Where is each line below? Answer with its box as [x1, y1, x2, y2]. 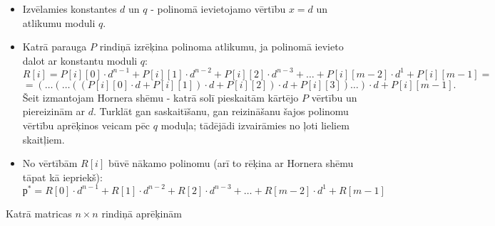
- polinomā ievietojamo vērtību [150, 1, 286, 16]
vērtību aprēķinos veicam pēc [22, 118, 150, 133]
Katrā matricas [6, 205, 72, 220]
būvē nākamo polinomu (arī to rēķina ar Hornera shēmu [108, 156, 354, 171]
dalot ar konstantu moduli [22, 53, 138, 68]
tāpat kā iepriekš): [22, 169, 103, 184]
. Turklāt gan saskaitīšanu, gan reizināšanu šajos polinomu [93, 104, 349, 119]
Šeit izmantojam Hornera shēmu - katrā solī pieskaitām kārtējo [22, 90, 299, 104]
